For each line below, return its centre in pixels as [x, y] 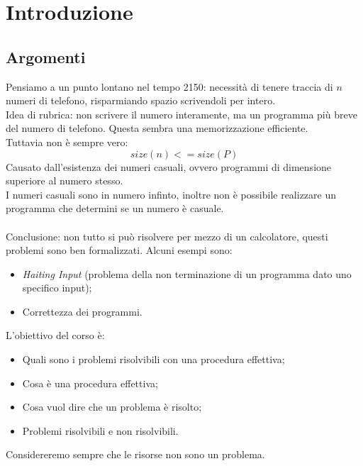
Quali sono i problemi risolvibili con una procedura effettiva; [153, 359]
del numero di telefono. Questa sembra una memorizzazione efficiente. [157, 128]
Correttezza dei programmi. [82, 311]
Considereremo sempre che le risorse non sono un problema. [135, 454]
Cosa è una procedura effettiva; [90, 383]
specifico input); [57, 288]
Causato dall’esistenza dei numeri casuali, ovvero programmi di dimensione [169, 166]
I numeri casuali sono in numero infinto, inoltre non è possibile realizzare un [171, 194]
